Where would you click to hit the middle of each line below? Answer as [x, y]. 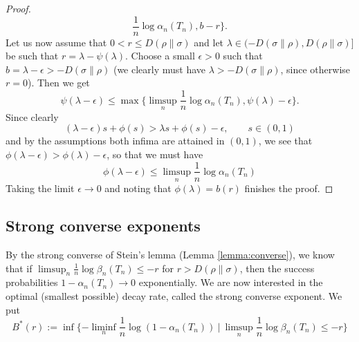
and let [209, 42]
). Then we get [58, 83]
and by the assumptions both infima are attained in [115, 141]
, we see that [285, 141]
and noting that [138, 188]
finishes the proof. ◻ [289, 188]
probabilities [32, 282]
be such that [32, 56]
